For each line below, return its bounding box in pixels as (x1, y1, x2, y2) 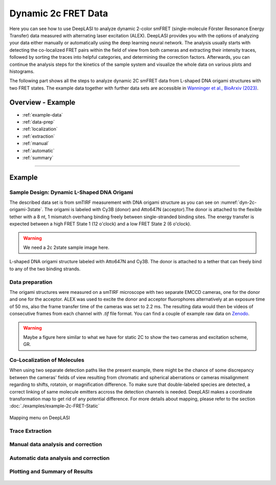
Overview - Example (9, 98, 76, 107)
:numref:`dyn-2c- (220, 199, 257, 205)
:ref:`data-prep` (22, 119, 55, 125)
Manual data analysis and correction (9, 441, 102, 448)
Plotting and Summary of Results (9, 468, 93, 475)
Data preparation (9, 279, 53, 286)
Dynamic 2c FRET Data (9, 8, 108, 19)
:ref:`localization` (22, 126, 58, 132)
